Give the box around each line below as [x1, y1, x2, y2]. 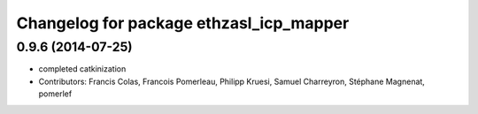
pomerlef [38, 88, 73, 99]
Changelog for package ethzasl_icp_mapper [16, 13, 350, 33]
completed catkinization [38, 64, 127, 74]
